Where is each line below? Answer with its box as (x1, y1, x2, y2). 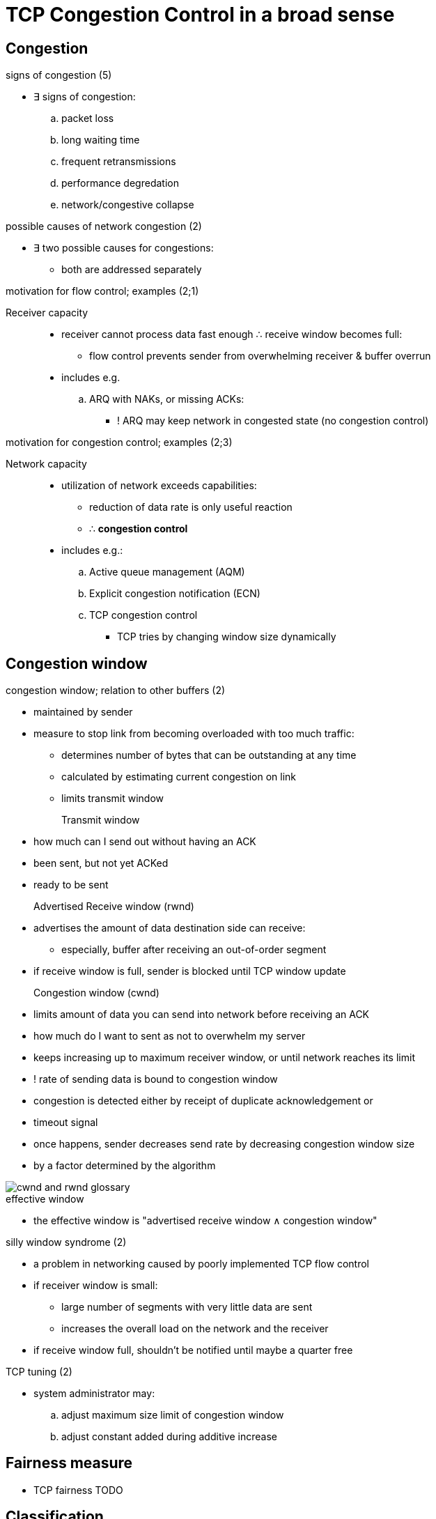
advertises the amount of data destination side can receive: (33, 922, 306, 934)
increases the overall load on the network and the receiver (61, 1323, 329, 1335)
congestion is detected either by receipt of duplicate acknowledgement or (33, 1095, 373, 1107)
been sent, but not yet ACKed (33, 857, 169, 870)
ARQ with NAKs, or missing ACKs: (89, 393, 244, 406)
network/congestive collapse (61, 199, 194, 211)
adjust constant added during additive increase (61, 1431, 277, 1443)
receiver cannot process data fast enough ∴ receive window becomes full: (61, 328, 403, 341)
